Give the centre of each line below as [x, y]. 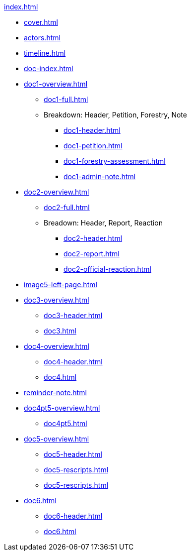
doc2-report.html [92, 254]
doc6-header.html [73, 516]
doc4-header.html [73, 362]
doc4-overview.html [57, 346]
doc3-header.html [73, 315]
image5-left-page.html [61, 284]
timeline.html [45, 53]
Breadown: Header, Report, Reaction [103, 223]
